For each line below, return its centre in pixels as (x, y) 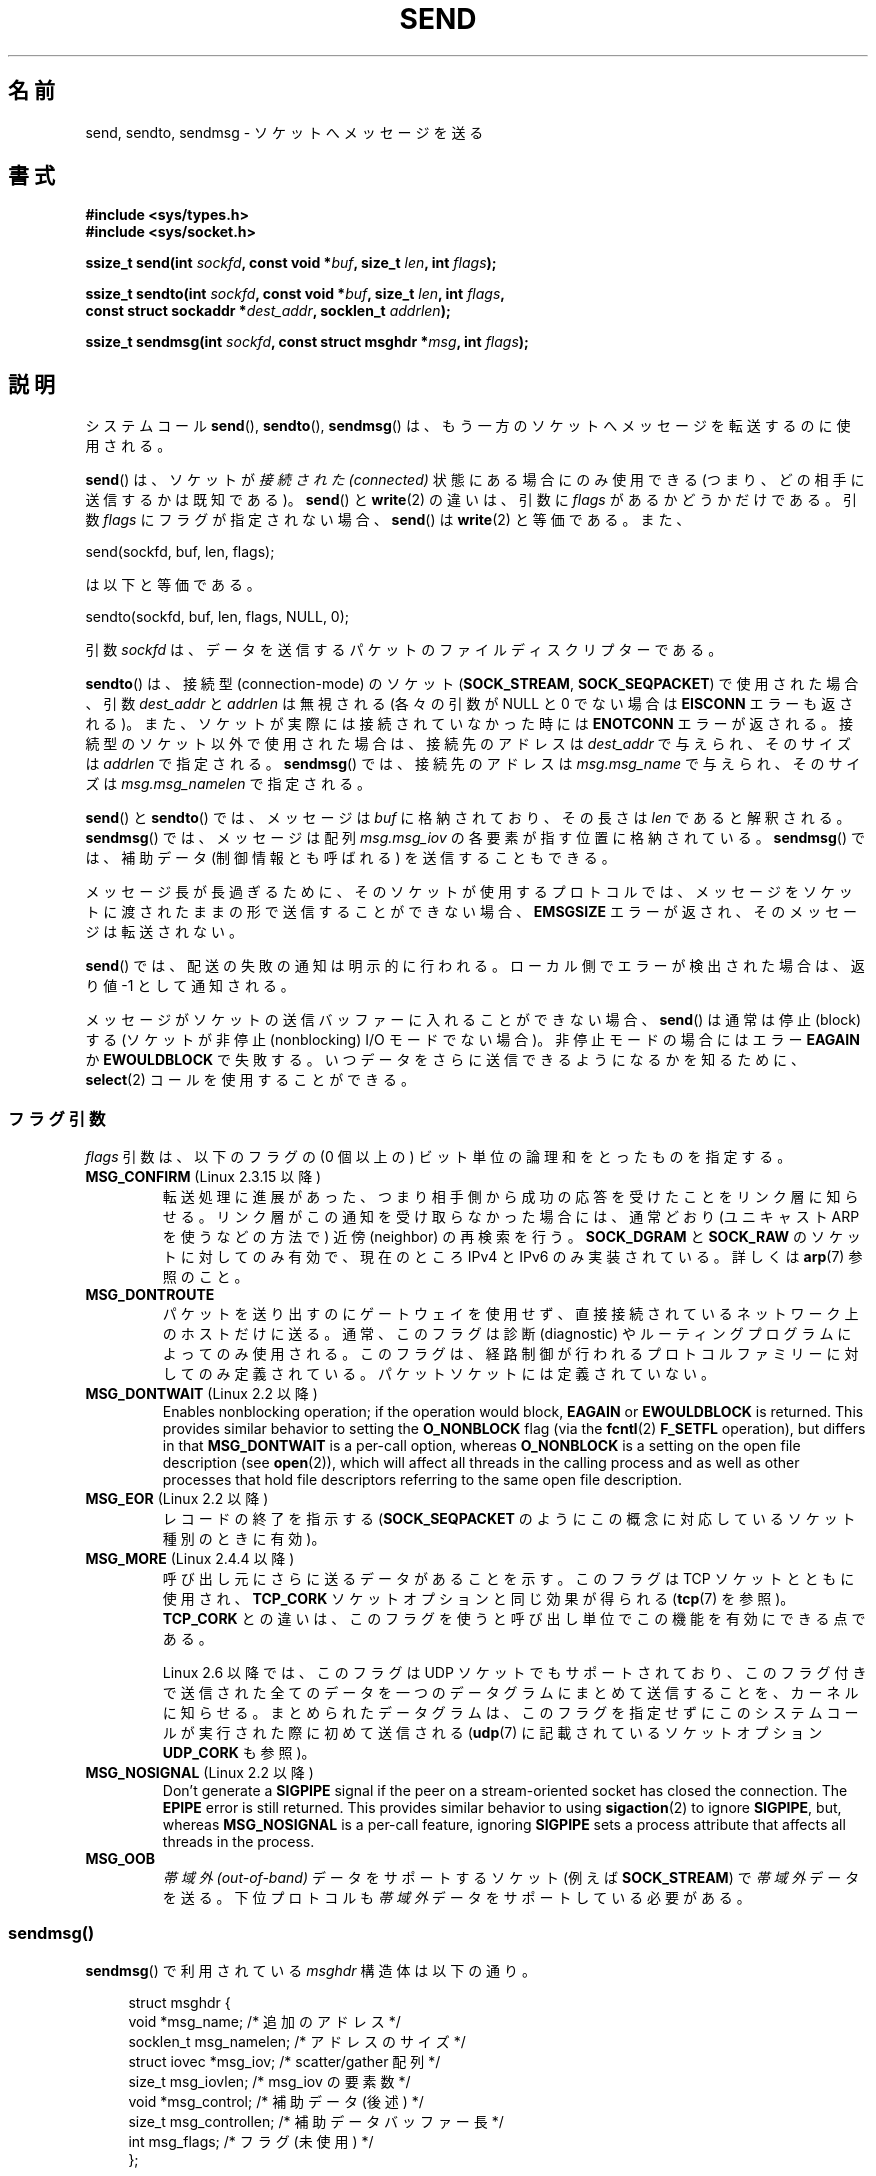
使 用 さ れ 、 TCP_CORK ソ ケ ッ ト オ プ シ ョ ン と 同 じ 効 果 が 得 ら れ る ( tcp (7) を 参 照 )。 (478, 1599)
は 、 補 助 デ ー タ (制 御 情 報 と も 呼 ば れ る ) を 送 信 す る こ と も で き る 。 (350, 858)
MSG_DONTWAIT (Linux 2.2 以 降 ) (201, 1394)
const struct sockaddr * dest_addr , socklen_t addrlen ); (268, 311)
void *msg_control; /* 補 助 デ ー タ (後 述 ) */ (276, 2101)
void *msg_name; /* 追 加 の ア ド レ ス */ (264, 2021)
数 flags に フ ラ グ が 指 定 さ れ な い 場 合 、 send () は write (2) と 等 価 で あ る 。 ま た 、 (388, 520)
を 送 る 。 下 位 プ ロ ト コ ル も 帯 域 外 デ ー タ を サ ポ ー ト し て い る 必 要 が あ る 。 (456, 1898)
